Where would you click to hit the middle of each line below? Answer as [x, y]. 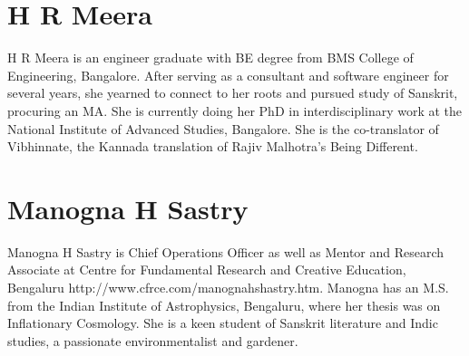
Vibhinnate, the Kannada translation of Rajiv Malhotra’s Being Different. [213, 146]
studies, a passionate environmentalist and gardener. [153, 340]
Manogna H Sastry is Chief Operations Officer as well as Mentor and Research [226, 251]
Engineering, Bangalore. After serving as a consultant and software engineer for [228, 75]
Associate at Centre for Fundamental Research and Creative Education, [207, 269]
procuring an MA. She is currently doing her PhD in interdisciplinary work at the [235, 110]
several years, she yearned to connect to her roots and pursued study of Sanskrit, [233, 93]
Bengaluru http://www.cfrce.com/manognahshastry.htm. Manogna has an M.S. [228, 287]
